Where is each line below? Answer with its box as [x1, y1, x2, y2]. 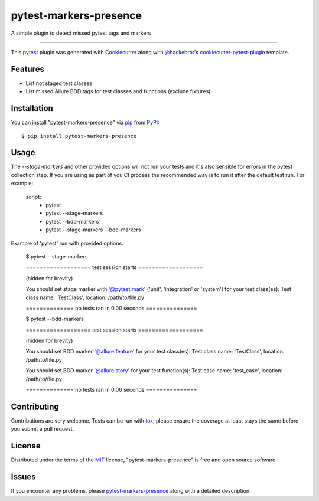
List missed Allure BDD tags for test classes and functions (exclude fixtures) [25, 88, 211, 95]
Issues [11, 472, 36, 482]
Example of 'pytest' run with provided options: [11, 240, 123, 247]
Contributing [11, 401, 59, 411]
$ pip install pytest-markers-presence [21, 133, 137, 139]
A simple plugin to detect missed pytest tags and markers [11, 30, 151, 37]
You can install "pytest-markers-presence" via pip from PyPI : [11, 119, 159, 126]
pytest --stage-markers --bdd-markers [45, 226, 141, 233]
